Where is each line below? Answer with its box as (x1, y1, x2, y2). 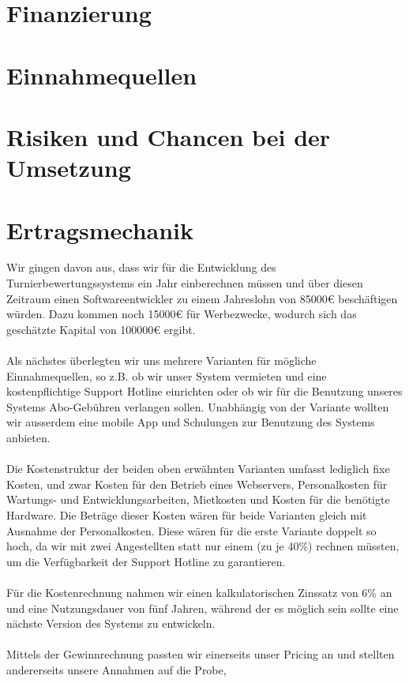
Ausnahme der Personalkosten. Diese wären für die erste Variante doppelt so (6, 522, 377, 539)
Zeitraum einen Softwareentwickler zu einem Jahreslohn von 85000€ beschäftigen (6, 290, 398, 306)
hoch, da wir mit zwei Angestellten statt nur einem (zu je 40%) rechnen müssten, (6, 538, 400, 554)
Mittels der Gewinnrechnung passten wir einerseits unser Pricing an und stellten (6, 646, 395, 662)
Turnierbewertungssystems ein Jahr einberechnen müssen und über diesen (6, 275, 363, 291)
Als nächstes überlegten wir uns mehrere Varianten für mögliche (6, 352, 317, 368)
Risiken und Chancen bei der (6, 120, 331, 152)
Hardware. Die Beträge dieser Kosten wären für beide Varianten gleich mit (6, 506, 367, 523)
